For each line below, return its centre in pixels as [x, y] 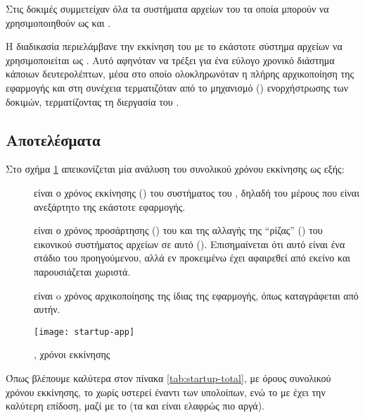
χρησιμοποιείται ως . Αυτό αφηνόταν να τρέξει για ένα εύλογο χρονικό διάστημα [170, 60]
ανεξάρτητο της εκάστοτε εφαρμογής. [110, 206]
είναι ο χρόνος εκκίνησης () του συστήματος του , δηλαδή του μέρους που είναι [197, 192]
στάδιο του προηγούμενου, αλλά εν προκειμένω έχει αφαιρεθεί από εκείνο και [192, 258]
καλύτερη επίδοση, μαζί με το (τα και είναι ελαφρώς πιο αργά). [135, 406]
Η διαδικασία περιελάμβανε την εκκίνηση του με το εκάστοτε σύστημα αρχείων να [174, 46]
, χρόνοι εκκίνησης [72, 354]
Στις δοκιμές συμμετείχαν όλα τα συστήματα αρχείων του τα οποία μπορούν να [167, 8]
